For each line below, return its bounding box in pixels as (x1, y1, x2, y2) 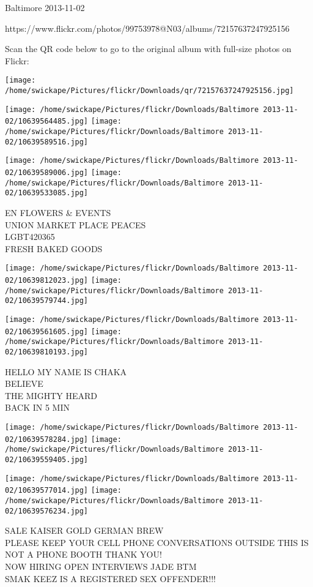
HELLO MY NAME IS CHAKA (5, 365, 127, 378)
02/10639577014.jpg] (5, 486, 89, 495)
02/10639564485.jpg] (5, 117, 89, 126)
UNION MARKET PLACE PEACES (5, 218, 146, 231)
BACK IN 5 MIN (5, 401, 70, 414)
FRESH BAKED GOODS (5, 242, 103, 255)
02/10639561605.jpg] (5, 327, 89, 336)
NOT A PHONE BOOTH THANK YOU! (5, 548, 162, 561)
